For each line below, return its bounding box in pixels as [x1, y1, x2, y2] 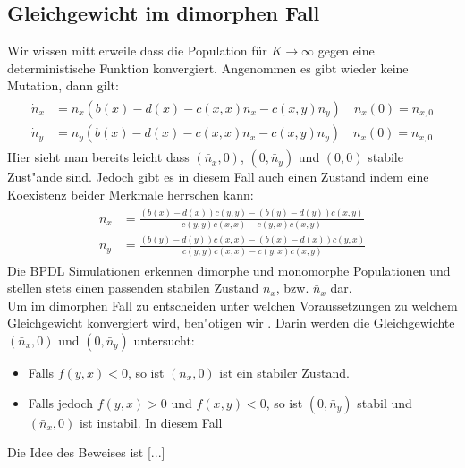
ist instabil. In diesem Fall [79, 413, 223, 431]
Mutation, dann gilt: [7, 76, 119, 95]
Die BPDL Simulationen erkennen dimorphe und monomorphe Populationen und [7, 260, 451, 279]
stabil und [357, 393, 412, 412]
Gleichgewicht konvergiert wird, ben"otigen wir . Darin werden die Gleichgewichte [7, 313, 455, 332]
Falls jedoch [28, 393, 94, 412]
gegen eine [317, 41, 375, 60]
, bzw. [275, 278, 309, 297]
